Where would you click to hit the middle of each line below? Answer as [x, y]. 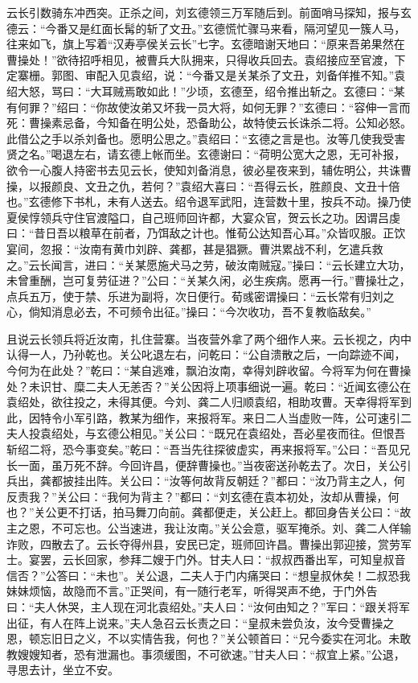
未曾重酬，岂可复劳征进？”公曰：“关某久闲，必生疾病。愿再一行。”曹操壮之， [209, 280]
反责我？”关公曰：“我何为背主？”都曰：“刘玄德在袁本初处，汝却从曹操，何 [203, 496]
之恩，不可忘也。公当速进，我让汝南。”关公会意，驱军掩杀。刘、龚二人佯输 [214, 528]
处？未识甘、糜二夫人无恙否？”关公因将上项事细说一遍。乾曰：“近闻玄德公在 [209, 386]
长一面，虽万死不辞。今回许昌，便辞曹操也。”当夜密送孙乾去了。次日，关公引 [209, 465]
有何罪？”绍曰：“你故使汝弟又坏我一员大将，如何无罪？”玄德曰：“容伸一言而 [209, 107]
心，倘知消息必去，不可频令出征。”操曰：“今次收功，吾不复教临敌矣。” [189, 312]
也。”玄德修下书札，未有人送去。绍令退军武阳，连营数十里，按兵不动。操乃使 [209, 202]
